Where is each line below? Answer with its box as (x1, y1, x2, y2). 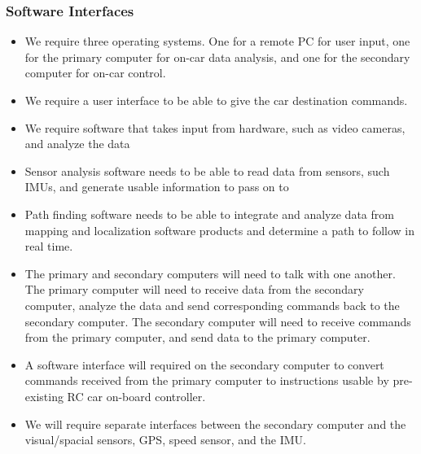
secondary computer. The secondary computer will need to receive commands (24, 312, 411, 330)
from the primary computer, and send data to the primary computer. (24, 329, 371, 346)
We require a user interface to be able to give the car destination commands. (24, 92, 408, 108)
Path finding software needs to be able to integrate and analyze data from (24, 205, 394, 222)
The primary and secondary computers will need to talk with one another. (24, 264, 396, 282)
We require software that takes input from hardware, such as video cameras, (24, 119, 406, 136)
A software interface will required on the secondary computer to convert (24, 356, 384, 373)
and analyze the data (24, 135, 130, 152)
